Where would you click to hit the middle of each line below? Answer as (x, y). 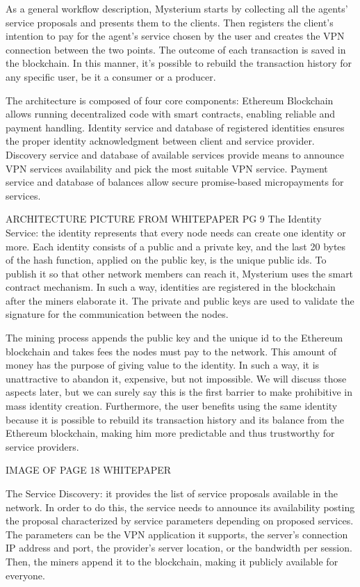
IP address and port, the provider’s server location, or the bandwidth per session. (179, 548)
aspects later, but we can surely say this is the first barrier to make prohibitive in (179, 392)
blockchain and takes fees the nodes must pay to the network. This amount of (171, 351)
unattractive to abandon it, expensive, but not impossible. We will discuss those (176, 378)
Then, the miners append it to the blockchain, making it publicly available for (172, 561)
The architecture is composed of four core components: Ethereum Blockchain (170, 100)
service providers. (42, 446)
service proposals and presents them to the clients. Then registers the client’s (170, 22)
